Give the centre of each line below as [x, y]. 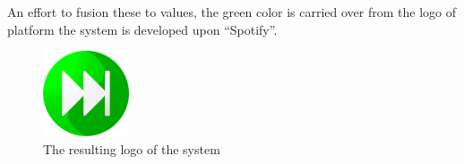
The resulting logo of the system [132, 148]
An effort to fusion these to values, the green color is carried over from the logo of [232, 12]
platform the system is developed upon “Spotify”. [142, 29]
